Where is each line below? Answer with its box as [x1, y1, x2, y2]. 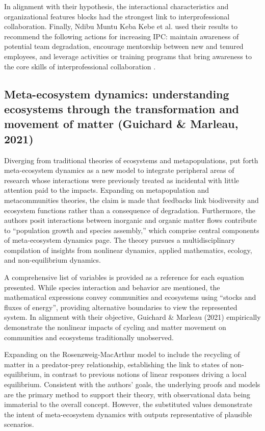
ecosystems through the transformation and [4, 100, 240, 116]
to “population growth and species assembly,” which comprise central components [4, 224, 259, 235]
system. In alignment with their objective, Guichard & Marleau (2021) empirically [4, 312, 261, 322]
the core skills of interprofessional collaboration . [4, 61, 156, 71]
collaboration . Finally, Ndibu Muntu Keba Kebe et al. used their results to [4, 21, 237, 32]
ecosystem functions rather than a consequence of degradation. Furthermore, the [4, 205, 256, 215]
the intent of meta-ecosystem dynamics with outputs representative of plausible [4, 409, 252, 419]
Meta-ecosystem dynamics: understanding [4, 86, 229, 102]
